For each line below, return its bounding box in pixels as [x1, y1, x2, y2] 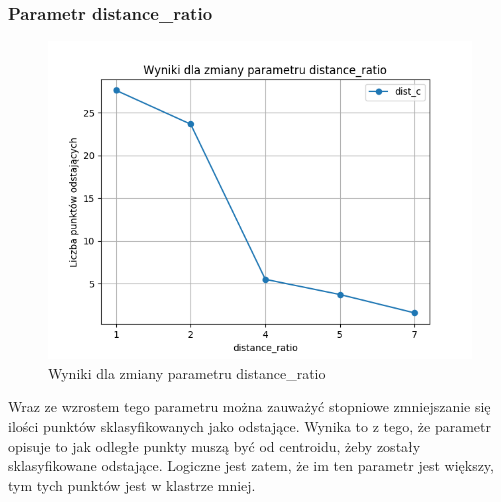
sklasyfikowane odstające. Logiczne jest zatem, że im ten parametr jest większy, [8, 455, 494, 476]
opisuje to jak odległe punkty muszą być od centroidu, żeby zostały [8, 435, 421, 456]
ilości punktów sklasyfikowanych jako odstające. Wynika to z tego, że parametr [8, 416, 491, 436]
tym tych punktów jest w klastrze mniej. [8, 474, 256, 495]
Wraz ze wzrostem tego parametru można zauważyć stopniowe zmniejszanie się [8, 396, 491, 417]
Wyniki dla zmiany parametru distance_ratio [48, 362, 326, 383]
